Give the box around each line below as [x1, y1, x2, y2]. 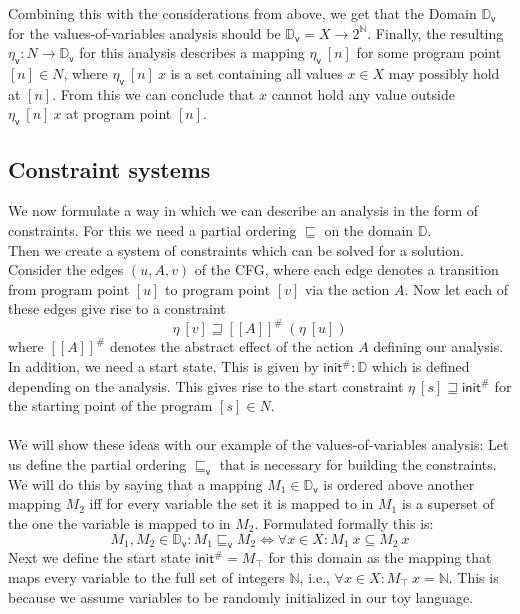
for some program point [356, 42, 502, 63]
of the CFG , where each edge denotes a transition [194, 259, 499, 280]
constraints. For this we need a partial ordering [8, 219, 297, 240]
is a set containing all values [170, 62, 343, 83]
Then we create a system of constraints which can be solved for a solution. [8, 239, 464, 260]
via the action [304, 278, 390, 299]
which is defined [371, 356, 470, 377]
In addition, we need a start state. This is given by [8, 356, 319, 377]
